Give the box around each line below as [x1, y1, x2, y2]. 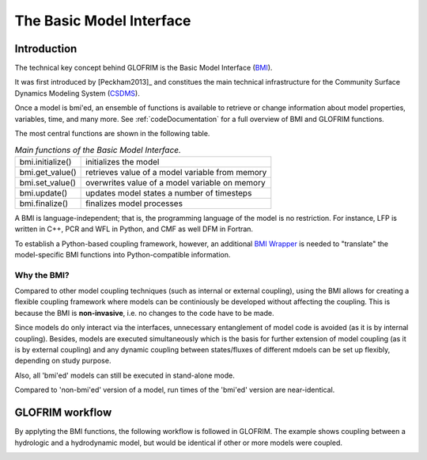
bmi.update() [19, 187, 68, 198]
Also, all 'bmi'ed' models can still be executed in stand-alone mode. [14, 371, 235, 380]
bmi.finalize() [19, 198, 69, 209]
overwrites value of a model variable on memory [85, 177, 266, 188]
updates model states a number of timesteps [85, 187, 252, 198]
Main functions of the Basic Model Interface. [14, 144, 182, 155]
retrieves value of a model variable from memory [85, 166, 267, 177]
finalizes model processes [85, 198, 183, 209]
